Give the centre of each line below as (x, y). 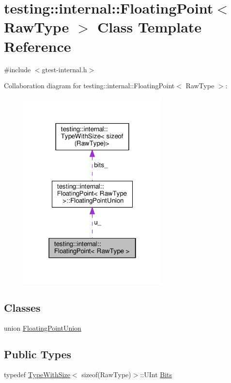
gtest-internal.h (64, 69)
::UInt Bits (156, 375)
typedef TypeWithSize (37, 375)
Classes (22, 308)
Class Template (150, 27)
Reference (38, 46)
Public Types (38, 354)
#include (17, 69)
